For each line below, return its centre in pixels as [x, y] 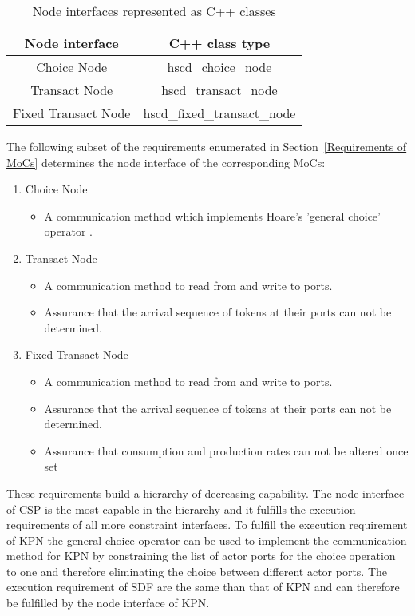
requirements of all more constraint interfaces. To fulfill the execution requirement [207, 525]
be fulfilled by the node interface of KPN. [108, 603]
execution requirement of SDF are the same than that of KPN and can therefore [203, 587]
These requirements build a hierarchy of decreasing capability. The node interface [206, 493]
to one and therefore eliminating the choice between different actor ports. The [197, 571]
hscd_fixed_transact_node [219, 113]
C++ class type [219, 43]
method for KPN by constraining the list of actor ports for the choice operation [201, 556]
